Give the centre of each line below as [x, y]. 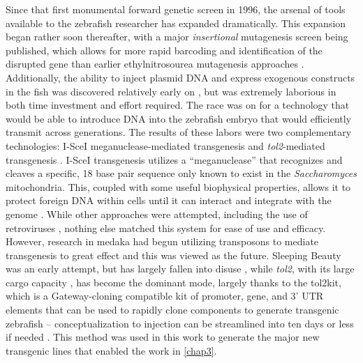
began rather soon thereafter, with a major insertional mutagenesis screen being [177, 37]
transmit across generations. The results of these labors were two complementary [179, 132]
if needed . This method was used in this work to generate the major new [163, 337]
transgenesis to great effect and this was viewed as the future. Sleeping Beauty [173, 255]
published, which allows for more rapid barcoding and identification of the [164, 50]
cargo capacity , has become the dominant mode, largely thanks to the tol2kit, [173, 282]
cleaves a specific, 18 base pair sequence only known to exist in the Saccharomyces [181, 173]
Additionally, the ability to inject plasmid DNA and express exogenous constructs [180, 77]
